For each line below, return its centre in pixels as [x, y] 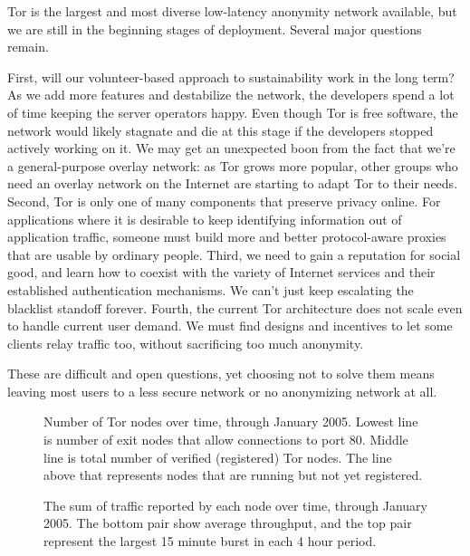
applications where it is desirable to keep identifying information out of [205, 219]
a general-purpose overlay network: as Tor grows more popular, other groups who [233, 165]
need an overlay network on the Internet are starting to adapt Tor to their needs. [233, 183]
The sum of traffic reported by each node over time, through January [236, 505]
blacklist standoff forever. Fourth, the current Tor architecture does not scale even [235, 307]
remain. [28, 47]
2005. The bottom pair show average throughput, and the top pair [228, 523]
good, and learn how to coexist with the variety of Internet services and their [221, 272]
